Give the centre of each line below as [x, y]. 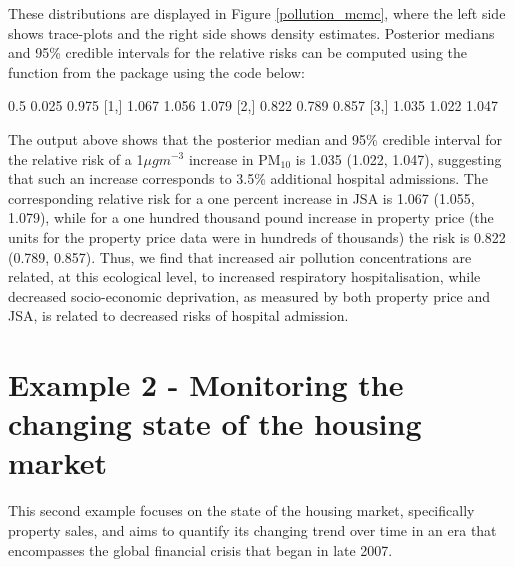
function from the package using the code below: [156, 71]
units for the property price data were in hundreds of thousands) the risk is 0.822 [257, 236]
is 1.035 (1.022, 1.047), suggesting [398, 158]
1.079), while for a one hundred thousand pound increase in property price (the [251, 217]
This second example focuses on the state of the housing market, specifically [241, 510]
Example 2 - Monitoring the [206, 384]
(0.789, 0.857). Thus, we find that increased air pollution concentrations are [240, 256]
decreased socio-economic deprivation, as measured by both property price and [249, 295]
